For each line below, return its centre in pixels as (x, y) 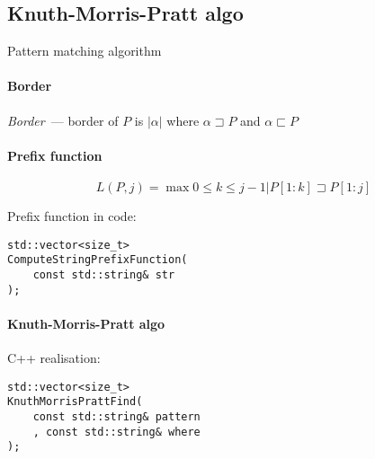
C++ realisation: (54, 357)
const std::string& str (104, 274)
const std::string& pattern (116, 416)
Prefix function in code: (72, 215)
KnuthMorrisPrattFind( (75, 402)
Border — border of (63, 120)
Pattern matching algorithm (85, 51)
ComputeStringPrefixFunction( (98, 260)
